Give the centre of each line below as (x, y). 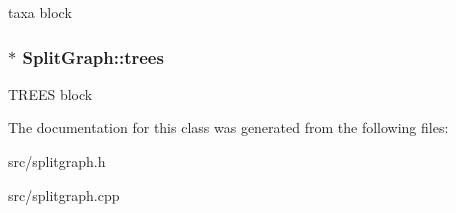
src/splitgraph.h (57, 161)
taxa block (40, 12)
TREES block (50, 93)
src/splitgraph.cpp (64, 194)
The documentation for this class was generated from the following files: (228, 127)
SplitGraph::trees (93, 56)
